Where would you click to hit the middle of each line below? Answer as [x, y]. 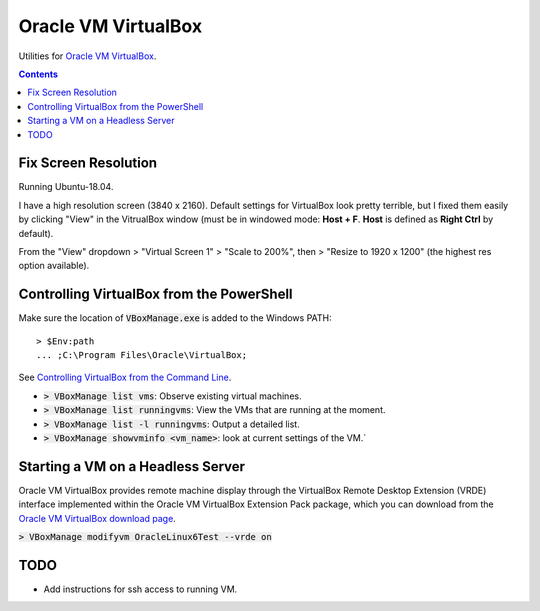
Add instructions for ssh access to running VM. [140, 589]
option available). [54, 266]
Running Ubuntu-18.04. [66, 187]
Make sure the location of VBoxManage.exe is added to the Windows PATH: [175, 318]
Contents [38, 74]
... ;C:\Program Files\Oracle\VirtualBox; [142, 355]
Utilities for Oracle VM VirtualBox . [87, 56]
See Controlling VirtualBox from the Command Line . [125, 377]
